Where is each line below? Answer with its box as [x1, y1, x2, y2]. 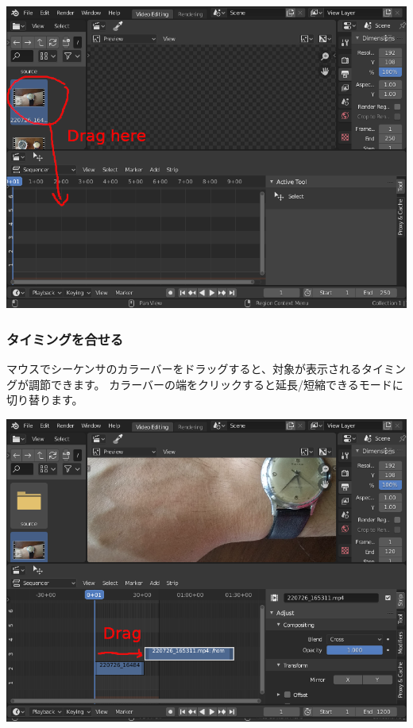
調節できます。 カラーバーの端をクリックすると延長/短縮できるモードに [28, 376, 403, 392]
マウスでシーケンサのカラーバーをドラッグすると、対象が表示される [6, 360, 361, 377]
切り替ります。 [6, 391, 83, 408]
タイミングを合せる [6, 329, 124, 349]
